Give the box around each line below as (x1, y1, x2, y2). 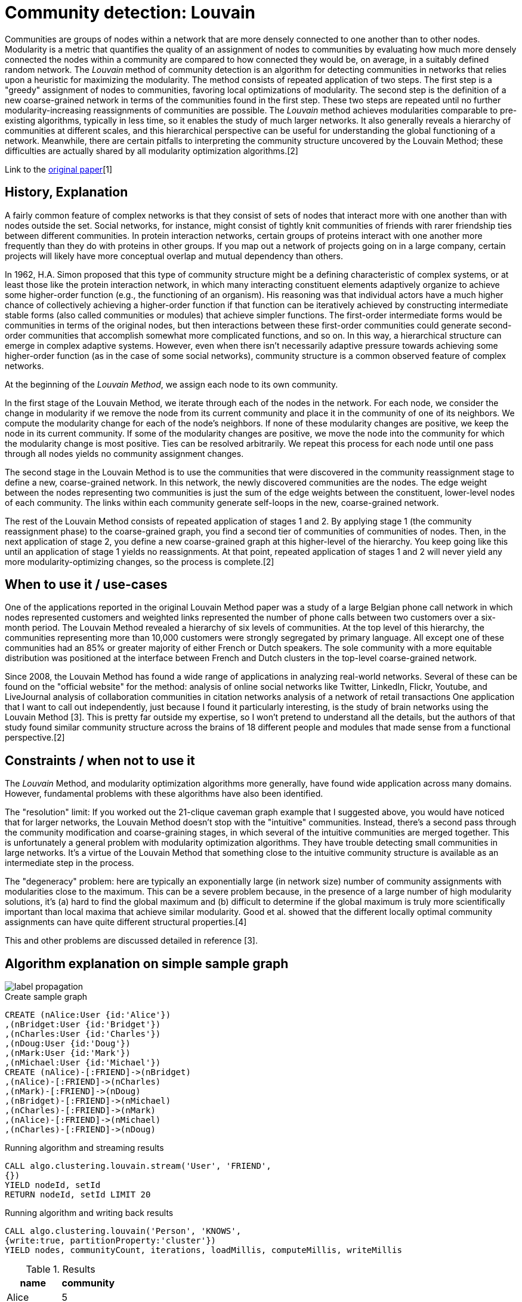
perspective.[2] (5, 732, 65, 743)
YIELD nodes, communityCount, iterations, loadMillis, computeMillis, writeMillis (5, 1245, 402, 1255)
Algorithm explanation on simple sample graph (5, 956, 289, 971)
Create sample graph (5, 991, 88, 1002)
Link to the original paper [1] (5, 164, 113, 174)
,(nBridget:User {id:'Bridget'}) (5, 1020, 161, 1030)
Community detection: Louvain (5, 2, 255, 23)
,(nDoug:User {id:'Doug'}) (5, 1039, 131, 1049)
